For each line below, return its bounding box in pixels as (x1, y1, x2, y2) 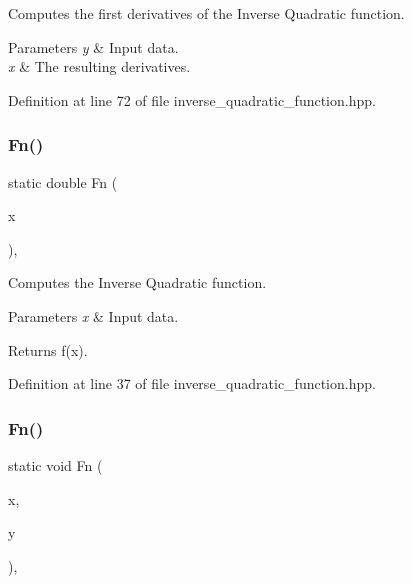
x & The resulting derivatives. (8, 56, 191, 77)
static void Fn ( (8, 454, 103, 475)
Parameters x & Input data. (8, 305, 179, 326)
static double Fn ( (8, 171, 118, 192)
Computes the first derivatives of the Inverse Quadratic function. (8, 3, 405, 23)
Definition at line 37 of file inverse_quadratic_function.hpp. (8, 373, 376, 394)
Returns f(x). (8, 339, 88, 360)
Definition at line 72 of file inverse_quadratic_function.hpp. (8, 89, 376, 110)
